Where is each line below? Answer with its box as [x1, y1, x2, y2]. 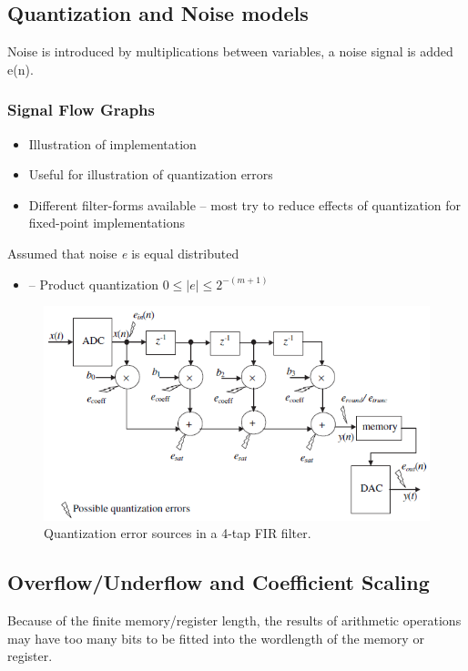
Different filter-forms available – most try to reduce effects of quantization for [28, 195, 462, 214]
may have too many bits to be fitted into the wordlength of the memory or [7, 628, 424, 647]
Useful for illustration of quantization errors [28, 165, 273, 184]
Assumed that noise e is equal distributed [7, 243, 239, 262]
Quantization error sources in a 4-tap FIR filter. [44, 524, 311, 543]
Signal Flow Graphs [7, 98, 155, 121]
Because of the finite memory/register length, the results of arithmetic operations [7, 611, 462, 630]
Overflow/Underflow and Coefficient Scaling [7, 568, 430, 596]
